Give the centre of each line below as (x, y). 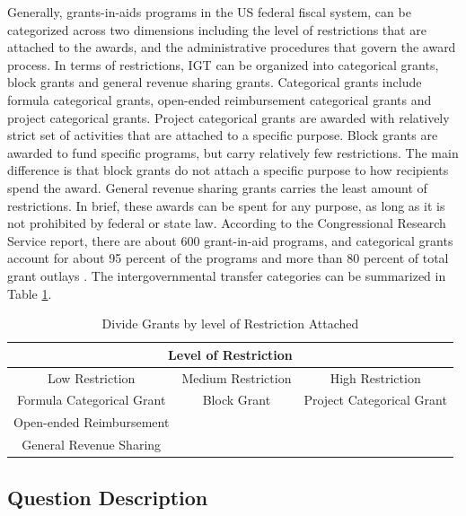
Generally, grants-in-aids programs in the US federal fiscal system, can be (209, 12)
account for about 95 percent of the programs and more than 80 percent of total (228, 258)
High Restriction (375, 377)
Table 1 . (30, 293)
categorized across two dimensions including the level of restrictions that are (217, 29)
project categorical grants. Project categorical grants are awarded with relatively (229, 117)
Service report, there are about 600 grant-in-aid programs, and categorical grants (230, 240)
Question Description (108, 497)
